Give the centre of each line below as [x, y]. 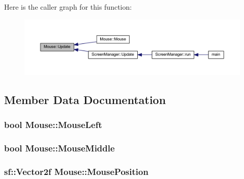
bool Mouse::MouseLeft [53, 125]
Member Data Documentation [85, 99]
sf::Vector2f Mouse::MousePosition [76, 171]
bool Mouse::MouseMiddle [59, 148]
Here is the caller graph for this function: [68, 7]
